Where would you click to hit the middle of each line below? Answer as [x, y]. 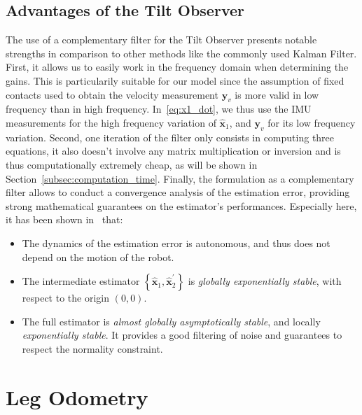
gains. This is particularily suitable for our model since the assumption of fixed [175, 80]
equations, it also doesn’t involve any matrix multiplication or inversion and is [173, 151]
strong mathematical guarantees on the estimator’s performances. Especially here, [181, 205]
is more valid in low [277, 94]
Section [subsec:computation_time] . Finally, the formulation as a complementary [180, 178]
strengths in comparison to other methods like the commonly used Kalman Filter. [181, 53]
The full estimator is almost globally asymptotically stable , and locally [171, 321]
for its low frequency [312, 122]
